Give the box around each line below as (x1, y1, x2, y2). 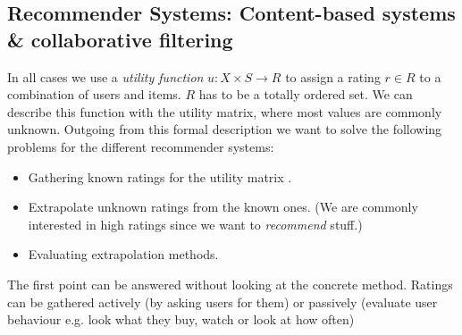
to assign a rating (285, 67, 381, 86)
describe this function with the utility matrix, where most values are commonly (7, 102, 442, 121)
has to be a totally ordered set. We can (198, 85, 413, 104)
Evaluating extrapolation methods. (28, 245, 219, 264)
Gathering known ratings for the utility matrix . (28, 167, 292, 186)
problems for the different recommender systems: (7, 137, 274, 155)
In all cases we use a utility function (7, 67, 204, 86)
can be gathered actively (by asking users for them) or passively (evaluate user (7, 292, 438, 311)
